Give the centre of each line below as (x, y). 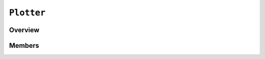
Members (24, 46)
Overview (24, 30)
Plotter (27, 13)
